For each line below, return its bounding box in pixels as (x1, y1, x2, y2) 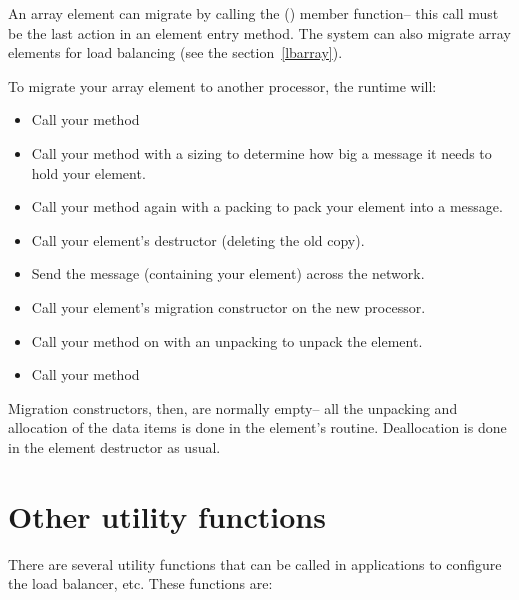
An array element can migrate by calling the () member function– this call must (8, 3, 499, 23)
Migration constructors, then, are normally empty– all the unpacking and (8, 397, 458, 418)
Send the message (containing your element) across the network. (31, 263, 425, 284)
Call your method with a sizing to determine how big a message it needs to (31, 142, 492, 163)
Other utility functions (8, 495, 326, 536)
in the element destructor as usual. (8, 436, 221, 457)
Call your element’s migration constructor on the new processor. (31, 296, 426, 317)
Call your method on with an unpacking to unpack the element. (31, 330, 423, 351)
